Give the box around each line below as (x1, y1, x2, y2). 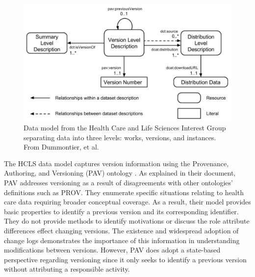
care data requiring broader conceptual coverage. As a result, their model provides (4, 197, 251, 207)
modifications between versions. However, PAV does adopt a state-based (4, 245, 221, 255)
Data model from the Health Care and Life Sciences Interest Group (24, 123, 226, 133)
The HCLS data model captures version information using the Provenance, (4, 158, 229, 168)
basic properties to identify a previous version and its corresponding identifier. (4, 206, 239, 216)
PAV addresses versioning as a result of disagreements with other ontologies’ (4, 177, 233, 188)
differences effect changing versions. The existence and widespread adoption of (4, 226, 239, 236)
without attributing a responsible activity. (4, 264, 130, 274)
